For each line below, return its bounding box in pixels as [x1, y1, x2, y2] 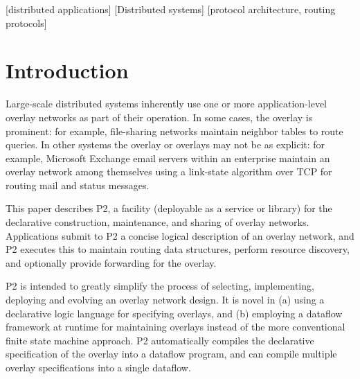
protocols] [6, 15, 47, 30]
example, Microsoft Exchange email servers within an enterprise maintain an [6, 150, 330, 165]
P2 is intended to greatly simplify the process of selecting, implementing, [6, 279, 314, 293]
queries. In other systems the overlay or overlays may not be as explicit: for [6, 137, 325, 152]
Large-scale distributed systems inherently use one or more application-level [6, 96, 327, 111]
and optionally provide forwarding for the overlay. [6, 255, 217, 270]
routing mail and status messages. [6, 177, 150, 192]
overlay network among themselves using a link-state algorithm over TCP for [6, 164, 332, 179]
